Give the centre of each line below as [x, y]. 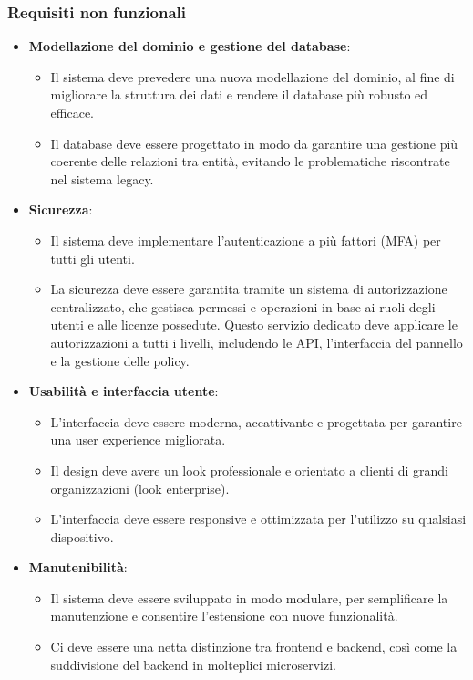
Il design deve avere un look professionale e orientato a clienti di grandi [249, 470]
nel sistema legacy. [102, 178]
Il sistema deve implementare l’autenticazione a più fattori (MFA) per [246, 240]
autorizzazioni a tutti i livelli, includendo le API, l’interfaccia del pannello [257, 342]
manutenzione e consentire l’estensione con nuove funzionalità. [224, 616]
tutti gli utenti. [93, 258]
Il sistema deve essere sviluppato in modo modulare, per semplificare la [249, 597]
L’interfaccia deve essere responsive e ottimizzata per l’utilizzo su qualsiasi [258, 519]
